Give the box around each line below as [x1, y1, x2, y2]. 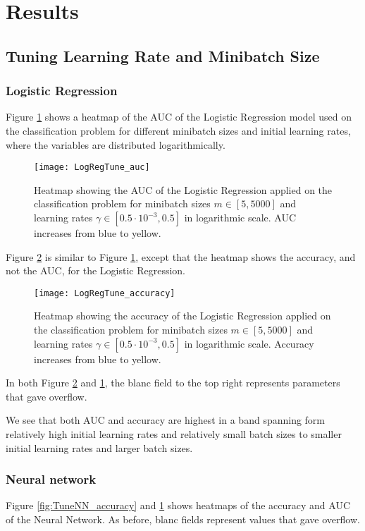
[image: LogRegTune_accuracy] [34, 288, 175, 298]
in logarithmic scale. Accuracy [184, 336, 314, 350]
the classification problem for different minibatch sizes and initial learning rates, [6, 123, 351, 138]
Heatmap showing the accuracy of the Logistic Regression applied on [34, 308, 331, 323]
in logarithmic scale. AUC [184, 210, 297, 224]
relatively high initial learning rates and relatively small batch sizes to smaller [6, 427, 342, 441]
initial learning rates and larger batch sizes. [6, 440, 193, 455]
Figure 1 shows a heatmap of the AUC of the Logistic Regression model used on [6, 109, 352, 124]
